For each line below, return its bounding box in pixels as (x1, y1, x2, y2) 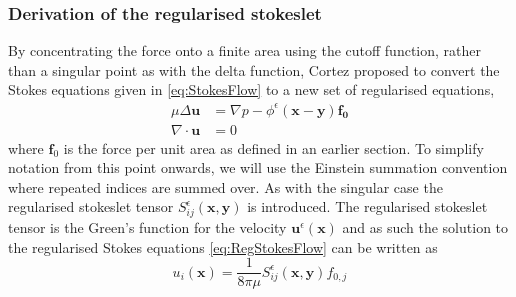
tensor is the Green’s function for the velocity (8, 217, 287, 238)
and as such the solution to (342, 217, 509, 238)
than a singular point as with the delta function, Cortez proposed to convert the (8, 59, 500, 80)
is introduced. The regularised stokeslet (247, 196, 488, 217)
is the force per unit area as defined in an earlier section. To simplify (63, 137, 484, 158)
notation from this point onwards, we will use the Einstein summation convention (8, 157, 508, 178)
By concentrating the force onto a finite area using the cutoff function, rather (8, 40, 481, 61)
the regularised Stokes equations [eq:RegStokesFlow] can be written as (8, 236, 438, 257)
